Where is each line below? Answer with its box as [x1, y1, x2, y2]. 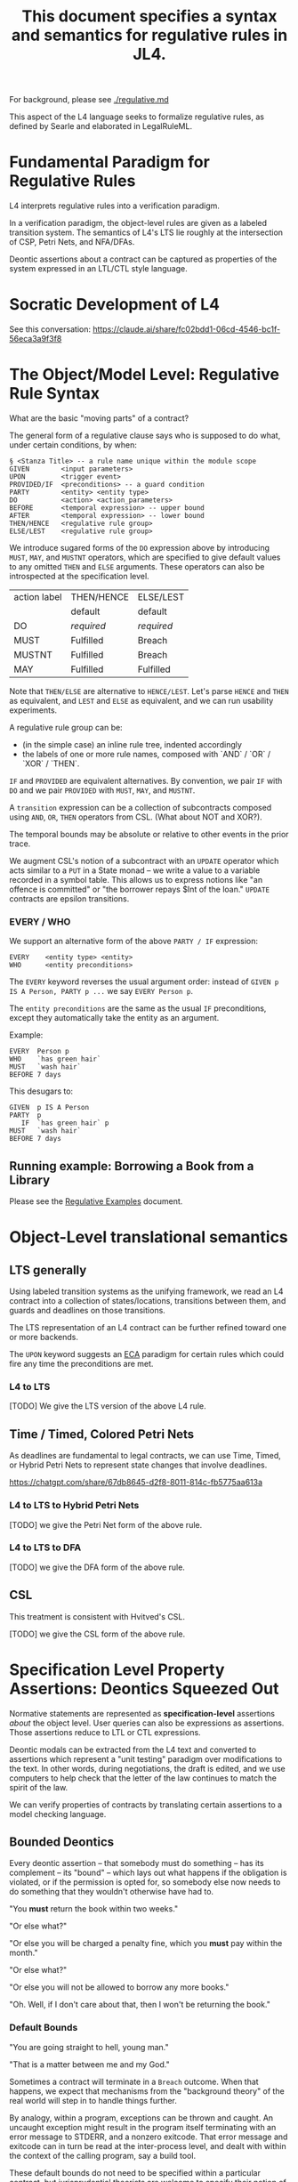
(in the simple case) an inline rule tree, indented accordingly [21, 739, 243, 749]
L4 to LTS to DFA [9, 1541, 82, 1554]
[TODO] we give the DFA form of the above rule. [9, 1562, 185, 1572]
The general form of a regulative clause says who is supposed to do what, [9, 430, 281, 440]
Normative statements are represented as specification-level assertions [9, 1708, 276, 1718]
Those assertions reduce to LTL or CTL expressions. [9, 1726, 202, 1737]
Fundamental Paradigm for [9, 152, 211, 173]
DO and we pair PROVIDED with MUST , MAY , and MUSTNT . [9, 785, 196, 796]
